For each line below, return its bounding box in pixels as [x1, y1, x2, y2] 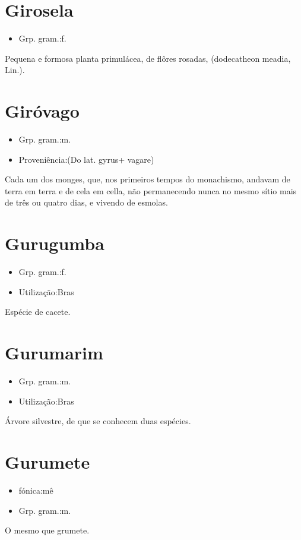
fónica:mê [18, 484, 53, 496]
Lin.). [5, 64, 25, 76]
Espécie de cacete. [5, 305, 71, 318]
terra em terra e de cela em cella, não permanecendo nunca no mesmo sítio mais [5, 184, 297, 197]
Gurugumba [5, 231, 104, 255]
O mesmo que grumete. [5, 524, 90, 536]
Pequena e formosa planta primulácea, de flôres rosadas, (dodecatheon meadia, [5, 52, 291, 64]
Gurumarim [5, 340, 103, 365]
